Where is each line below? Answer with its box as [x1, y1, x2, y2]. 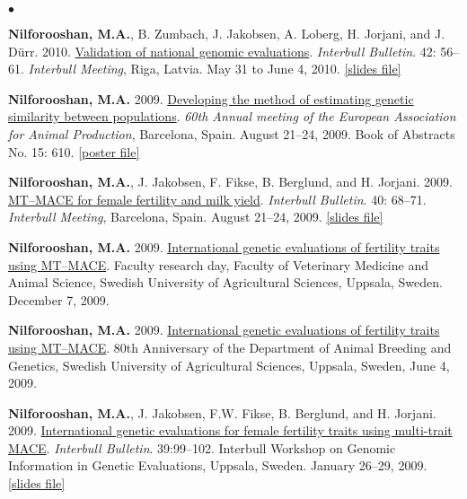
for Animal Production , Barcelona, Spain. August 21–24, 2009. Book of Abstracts [8, 124, 455, 143]
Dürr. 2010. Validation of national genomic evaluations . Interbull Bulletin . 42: [8, 41, 436, 60]
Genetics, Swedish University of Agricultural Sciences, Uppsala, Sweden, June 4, [8, 355, 450, 374]
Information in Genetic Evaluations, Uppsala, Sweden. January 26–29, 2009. [8, 456, 427, 475]
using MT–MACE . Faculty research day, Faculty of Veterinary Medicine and [8, 255, 428, 274]
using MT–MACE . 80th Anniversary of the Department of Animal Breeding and [8, 337, 452, 356]
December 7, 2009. [8, 290, 110, 309]
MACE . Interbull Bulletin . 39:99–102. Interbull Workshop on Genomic [8, 438, 396, 457]
